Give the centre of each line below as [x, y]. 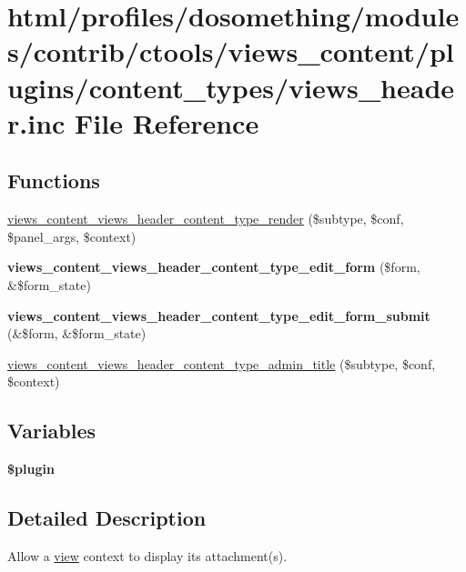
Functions [54, 181]
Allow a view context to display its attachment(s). [147, 555]
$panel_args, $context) [72, 236]
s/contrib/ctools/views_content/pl [231, 51]
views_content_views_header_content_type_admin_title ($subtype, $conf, [222, 363]
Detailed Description [107, 518]
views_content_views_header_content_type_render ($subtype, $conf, [206, 219]
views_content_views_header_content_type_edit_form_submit [219, 315]
